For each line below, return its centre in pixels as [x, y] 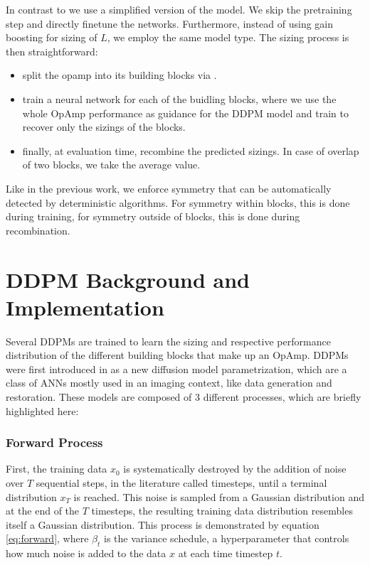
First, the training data [57, 469]
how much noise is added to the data [86, 553]
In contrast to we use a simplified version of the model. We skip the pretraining [179, 9]
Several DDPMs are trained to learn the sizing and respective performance [168, 341]
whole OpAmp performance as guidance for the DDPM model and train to [185, 113]
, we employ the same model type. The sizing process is [228, 37]
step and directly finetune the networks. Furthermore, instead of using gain [170, 23]
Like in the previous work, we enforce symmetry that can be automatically [169, 188]
